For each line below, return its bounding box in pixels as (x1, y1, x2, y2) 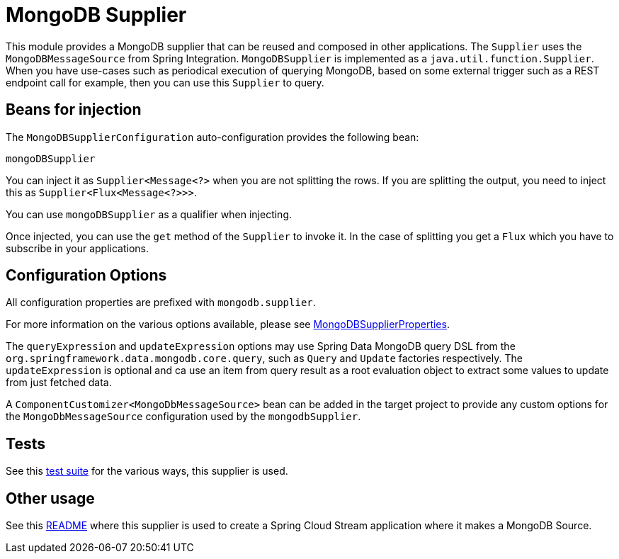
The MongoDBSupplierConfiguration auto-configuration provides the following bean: (6, 130, 419, 143)
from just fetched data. (6, 376, 112, 389)
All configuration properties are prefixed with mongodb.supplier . (6, 296, 316, 309)
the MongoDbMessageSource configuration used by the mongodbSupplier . (6, 410, 361, 423)
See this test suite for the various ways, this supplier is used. (6, 465, 288, 478)
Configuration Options (6, 266, 167, 285)
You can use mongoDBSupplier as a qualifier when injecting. (6, 208, 292, 220)
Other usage (6, 489, 95, 507)
